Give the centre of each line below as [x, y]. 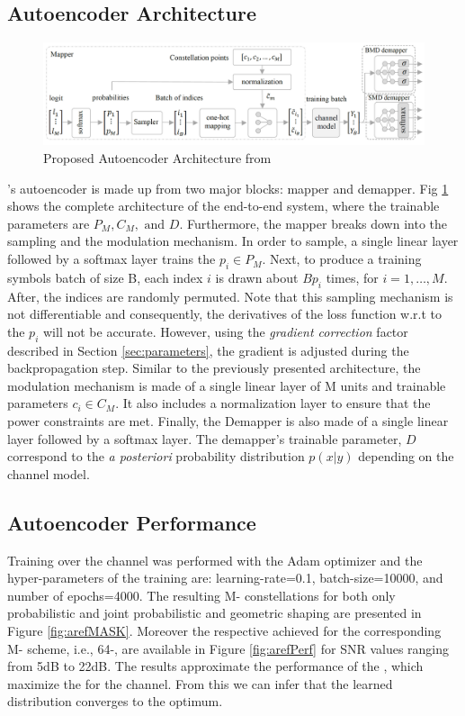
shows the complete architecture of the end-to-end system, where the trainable [224, 206]
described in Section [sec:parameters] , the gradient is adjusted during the [208, 350]
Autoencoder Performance [132, 522]
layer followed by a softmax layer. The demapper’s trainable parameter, [205, 438]
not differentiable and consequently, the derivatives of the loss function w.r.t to [225, 314]
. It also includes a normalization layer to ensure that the [273, 403]
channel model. [49, 473]
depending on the [406, 456]
